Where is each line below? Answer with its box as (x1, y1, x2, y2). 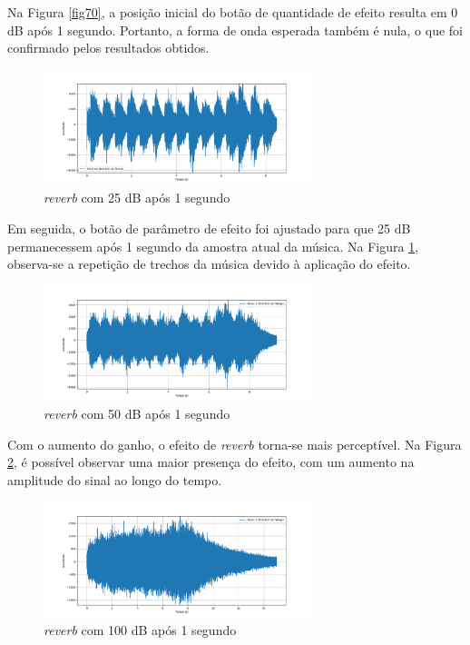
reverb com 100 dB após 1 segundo (44, 620, 237, 640)
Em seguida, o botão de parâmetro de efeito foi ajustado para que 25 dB (7, 218, 411, 237)
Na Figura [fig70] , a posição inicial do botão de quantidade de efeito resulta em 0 (7, 3, 458, 21)
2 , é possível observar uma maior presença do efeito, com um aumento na (7, 452, 415, 471)
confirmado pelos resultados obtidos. (7, 38, 210, 57)
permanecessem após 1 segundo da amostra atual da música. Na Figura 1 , (7, 236, 419, 255)
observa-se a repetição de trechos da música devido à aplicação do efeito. (7, 254, 411, 273)
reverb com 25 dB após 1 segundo (44, 188, 230, 207)
